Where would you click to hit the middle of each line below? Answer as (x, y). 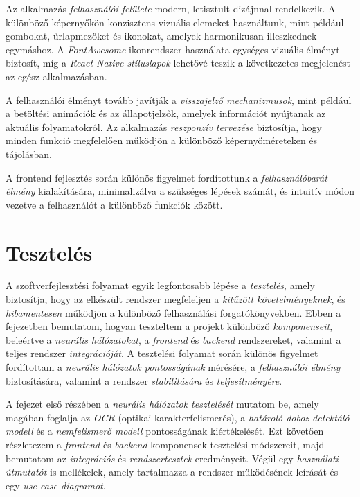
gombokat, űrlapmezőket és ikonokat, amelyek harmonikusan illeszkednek (161, 36)
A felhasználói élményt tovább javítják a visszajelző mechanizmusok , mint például (179, 99)
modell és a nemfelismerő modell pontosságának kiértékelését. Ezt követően (165, 431)
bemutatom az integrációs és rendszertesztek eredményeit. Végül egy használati (172, 458)
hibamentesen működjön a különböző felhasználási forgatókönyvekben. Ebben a (173, 312)
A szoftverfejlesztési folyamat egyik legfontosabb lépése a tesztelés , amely (160, 285)
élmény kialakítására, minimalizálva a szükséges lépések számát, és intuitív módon (180, 191)
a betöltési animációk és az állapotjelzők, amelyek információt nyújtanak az (166, 113)
